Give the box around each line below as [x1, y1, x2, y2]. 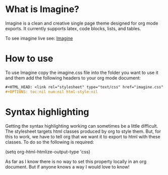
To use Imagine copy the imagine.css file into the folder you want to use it [5, 69, 159, 75]
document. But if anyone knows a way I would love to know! [5, 163, 130, 169]
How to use [5, 53, 53, 64]
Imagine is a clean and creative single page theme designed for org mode [5, 20, 158, 26]
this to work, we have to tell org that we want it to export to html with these [5, 133, 160, 139]
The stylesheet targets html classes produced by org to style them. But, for [5, 128, 161, 134]
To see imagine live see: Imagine [5, 35, 73, 41]
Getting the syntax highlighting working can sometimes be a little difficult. [5, 123, 158, 129]
